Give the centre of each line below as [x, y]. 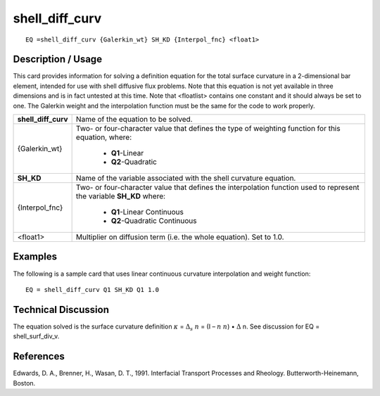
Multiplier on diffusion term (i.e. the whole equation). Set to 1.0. [180, 237]
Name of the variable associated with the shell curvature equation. [186, 178]
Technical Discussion [61, 309]
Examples [35, 257]
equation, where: [104, 137]
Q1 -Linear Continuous [147, 212]
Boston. [24, 383]
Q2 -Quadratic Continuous [154, 221]
